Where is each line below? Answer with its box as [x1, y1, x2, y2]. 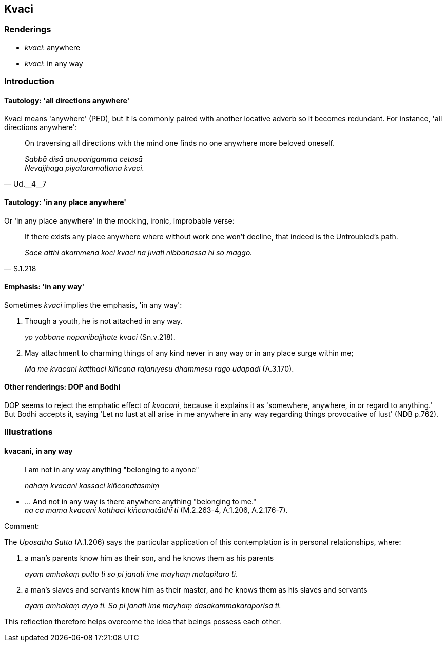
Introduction [4, 76, 54, 87]
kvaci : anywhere [25, 43, 81, 52]
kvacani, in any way [4, 447, 73, 456]
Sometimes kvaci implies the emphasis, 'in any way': [4, 300, 182, 309]
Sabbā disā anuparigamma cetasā [25, 155, 143, 164]
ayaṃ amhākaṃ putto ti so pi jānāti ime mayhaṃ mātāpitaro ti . [25, 569, 238, 578]
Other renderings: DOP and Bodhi [4, 382, 121, 392]
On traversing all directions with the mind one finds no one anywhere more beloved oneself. [25, 139, 335, 148]
